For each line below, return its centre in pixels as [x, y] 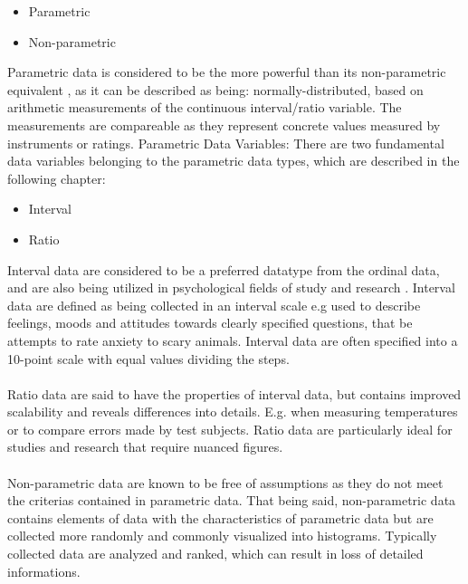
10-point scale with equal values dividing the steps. [148, 358]
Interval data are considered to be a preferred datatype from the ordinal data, [224, 269]
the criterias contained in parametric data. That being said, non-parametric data [232, 500]
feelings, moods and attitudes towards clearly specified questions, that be [210, 323]
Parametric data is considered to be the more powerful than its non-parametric [227, 72]
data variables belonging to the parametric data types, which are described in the [234, 161]
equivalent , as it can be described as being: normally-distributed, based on [215, 89]
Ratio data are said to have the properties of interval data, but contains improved [234, 393]
